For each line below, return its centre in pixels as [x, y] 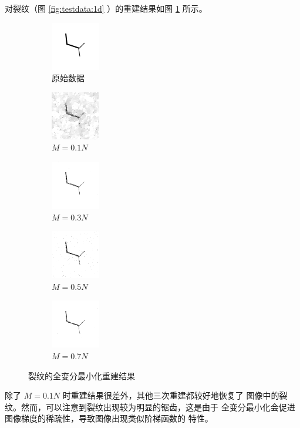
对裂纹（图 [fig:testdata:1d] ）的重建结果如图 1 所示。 [106, 8]
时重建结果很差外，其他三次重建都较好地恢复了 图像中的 [171, 395]
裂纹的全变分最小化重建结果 [82, 375]
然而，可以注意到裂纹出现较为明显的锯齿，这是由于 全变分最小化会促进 [158, 407]
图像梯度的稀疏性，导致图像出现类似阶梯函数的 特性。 [109, 418]
